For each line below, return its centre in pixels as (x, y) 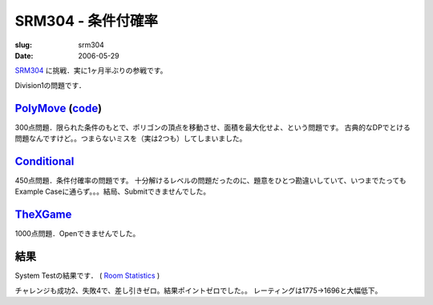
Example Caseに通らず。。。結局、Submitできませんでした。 (113, 191)
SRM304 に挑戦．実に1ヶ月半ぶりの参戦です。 (91, 70)
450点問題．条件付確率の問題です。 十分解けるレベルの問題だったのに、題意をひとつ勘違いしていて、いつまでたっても (210, 180)
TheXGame (43, 215)
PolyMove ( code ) (59, 108)
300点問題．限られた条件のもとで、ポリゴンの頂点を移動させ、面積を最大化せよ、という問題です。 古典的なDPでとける (212, 127)
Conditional (45, 161)
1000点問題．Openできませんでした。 (77, 234)
